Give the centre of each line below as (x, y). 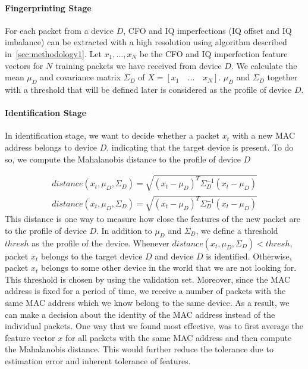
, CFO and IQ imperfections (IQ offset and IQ (208, 30)
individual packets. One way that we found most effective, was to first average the (154, 326)
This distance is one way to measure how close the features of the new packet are (153, 219)
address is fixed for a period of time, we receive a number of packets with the (145, 291)
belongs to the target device (92, 256)
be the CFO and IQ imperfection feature (213, 53)
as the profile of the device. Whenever (100, 243)
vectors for (24, 65)
